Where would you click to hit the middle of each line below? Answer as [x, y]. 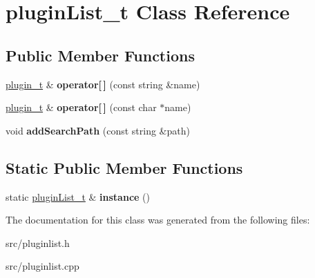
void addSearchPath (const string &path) [98, 130]
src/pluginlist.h [38, 242]
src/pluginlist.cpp [42, 266]
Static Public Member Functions [124, 167]
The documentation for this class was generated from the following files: [158, 220]
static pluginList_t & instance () [78, 196]
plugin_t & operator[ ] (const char [81, 107]
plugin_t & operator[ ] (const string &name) [103, 84]
